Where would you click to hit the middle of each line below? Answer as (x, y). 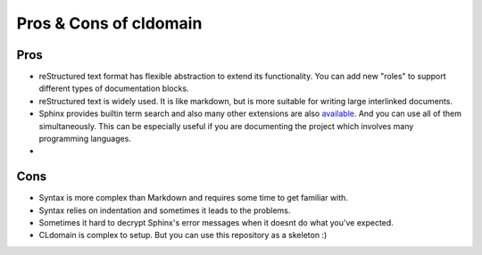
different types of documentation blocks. (114, 88)
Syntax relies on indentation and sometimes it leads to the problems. (165, 210)
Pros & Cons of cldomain (109, 23)
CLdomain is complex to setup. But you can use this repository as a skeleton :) (183, 235)
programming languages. (85, 139)
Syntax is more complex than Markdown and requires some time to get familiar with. (193, 198)
